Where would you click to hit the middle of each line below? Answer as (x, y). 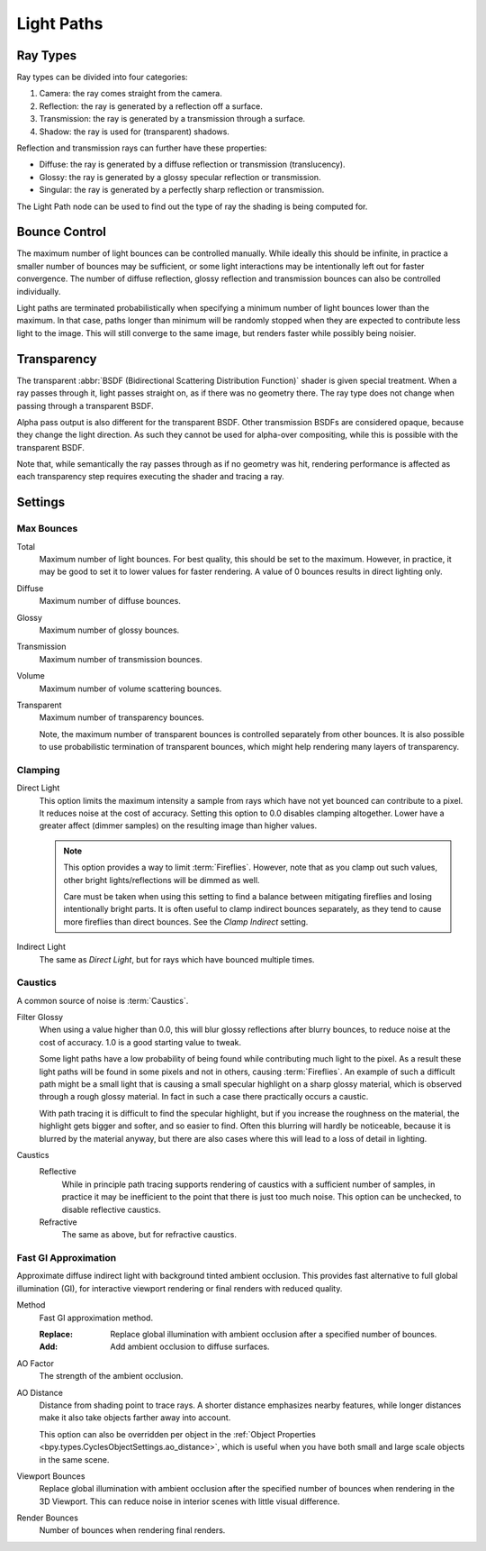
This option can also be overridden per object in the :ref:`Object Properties (178, 1434)
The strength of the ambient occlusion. (111, 1376)
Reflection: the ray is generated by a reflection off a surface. (151, 106)
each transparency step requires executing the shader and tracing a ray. (151, 477)
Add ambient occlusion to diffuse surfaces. (190, 1346)
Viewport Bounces (51, 1476)
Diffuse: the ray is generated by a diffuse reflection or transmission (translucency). (192, 164)
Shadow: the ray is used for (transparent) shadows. (134, 132)
